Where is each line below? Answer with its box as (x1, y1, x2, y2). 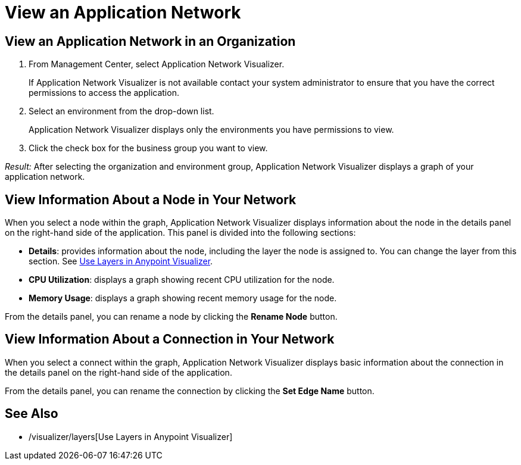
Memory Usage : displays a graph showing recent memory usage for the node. (29, 293, 337, 304)
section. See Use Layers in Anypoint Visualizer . (29, 256, 213, 267)
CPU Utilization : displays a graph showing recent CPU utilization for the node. (29, 274, 335, 285)
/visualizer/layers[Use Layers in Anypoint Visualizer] (29, 431, 233, 442)
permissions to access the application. (29, 88, 179, 98)
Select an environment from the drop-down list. (29, 106, 214, 117)
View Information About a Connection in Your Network (5, 332, 335, 347)
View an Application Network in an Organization (5, 33, 296, 49)
